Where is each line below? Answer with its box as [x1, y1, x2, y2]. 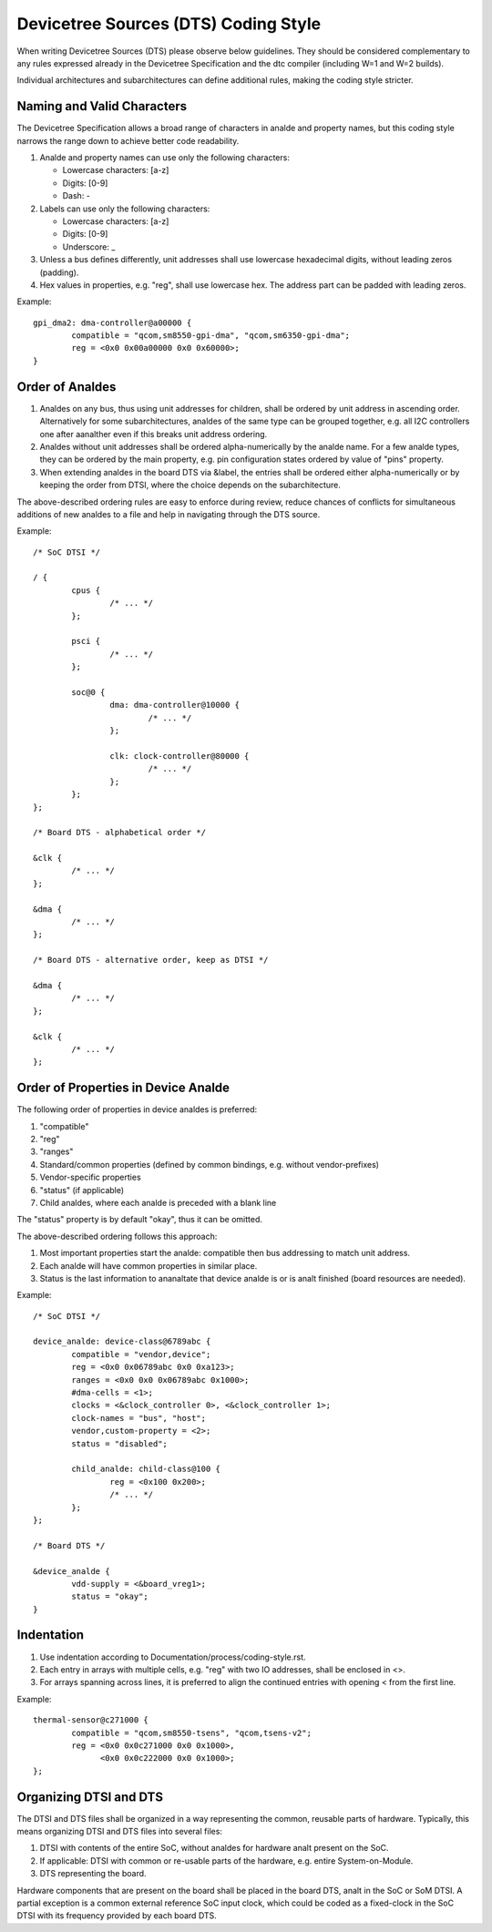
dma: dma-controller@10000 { [109, 700, 241, 710]
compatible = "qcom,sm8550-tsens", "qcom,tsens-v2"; [71, 1727, 312, 1738]
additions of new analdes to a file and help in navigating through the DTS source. [16, 508, 321, 519]
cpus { [71, 585, 101, 596]
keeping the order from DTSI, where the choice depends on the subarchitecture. [39, 479, 342, 491]
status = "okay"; [71, 1591, 149, 1602]
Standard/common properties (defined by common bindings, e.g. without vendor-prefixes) [39, 1159, 380, 1170]
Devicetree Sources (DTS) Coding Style [16, 14, 322, 34]
